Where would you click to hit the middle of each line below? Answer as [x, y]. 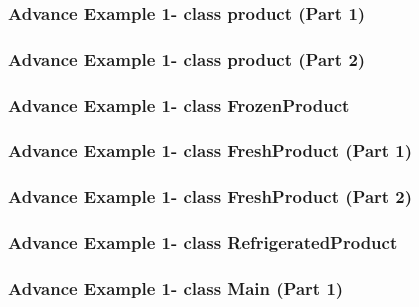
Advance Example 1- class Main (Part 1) [176, 287]
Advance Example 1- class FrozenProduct [179, 104]
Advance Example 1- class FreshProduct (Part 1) [210, 150]
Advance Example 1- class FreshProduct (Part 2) [210, 196]
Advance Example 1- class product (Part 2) [187, 58]
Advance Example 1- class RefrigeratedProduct [203, 242]
